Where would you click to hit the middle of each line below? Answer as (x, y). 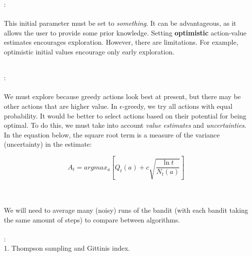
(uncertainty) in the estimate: (48, 144)
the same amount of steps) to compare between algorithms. (92, 219)
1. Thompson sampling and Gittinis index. (67, 248)
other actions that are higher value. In (61, 106)
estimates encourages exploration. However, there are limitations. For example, (121, 42)
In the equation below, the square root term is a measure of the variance (112, 134)
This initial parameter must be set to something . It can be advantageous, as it (120, 23)
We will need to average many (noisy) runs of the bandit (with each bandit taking (126, 210)
